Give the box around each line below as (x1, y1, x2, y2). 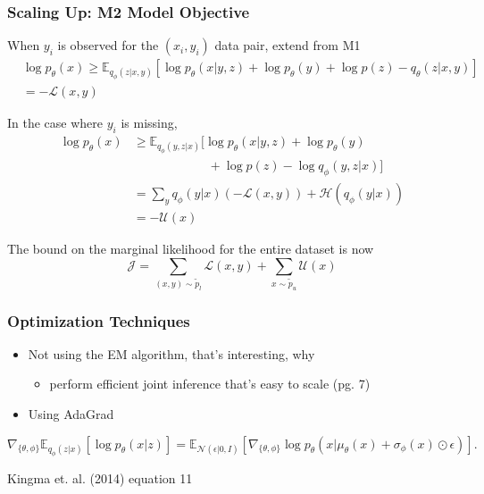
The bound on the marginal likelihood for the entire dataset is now (7, 239, 374, 258)
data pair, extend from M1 (214, 36, 361, 54)
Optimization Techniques (7, 309, 190, 331)
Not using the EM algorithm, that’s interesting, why (28, 344, 315, 363)
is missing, (121, 113, 178, 132)
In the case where (7, 113, 104, 132)
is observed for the (57, 36, 159, 54)
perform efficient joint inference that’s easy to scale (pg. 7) (49, 374, 371, 393)
